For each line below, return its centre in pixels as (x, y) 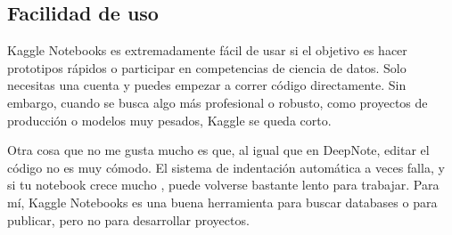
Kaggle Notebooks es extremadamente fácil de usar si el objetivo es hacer (207, 50)
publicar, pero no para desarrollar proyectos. (128, 219)
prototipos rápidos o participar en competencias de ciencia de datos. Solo (207, 67)
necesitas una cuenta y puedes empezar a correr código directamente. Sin (207, 85)
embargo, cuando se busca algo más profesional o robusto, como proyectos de (218, 102)
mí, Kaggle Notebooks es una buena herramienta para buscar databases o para (222, 202)
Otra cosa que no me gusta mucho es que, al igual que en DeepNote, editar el (218, 150)
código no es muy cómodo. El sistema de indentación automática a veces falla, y (226, 167)
